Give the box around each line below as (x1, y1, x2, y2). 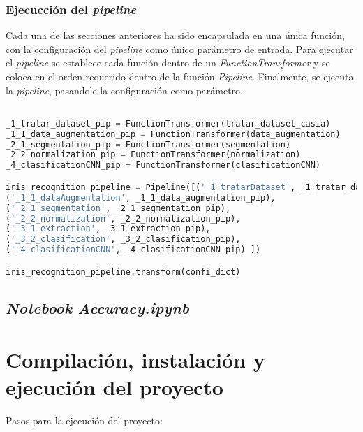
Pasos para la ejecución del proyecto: (6, 412, 163, 427)
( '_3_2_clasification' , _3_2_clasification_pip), (6, 234, 241, 245)
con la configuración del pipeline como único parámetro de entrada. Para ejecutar (6, 41, 353, 56)
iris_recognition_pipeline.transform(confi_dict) (6, 266, 241, 277)
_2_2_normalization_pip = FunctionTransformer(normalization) (6, 150, 301, 160)
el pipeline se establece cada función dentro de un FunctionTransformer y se (6, 55, 330, 70)
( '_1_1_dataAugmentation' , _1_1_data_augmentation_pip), (6, 192, 276, 203)
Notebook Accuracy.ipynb (6, 296, 189, 318)
